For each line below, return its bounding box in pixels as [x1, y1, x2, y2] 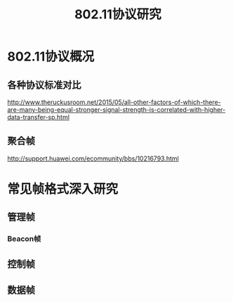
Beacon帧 [7, 234, 41, 244]
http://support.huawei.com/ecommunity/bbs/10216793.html [7, 154, 179, 163]
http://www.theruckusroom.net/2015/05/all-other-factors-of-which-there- [7, 98, 221, 106]
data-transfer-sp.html [7, 113, 70, 121]
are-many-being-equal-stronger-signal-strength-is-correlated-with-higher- [7, 106, 226, 113]
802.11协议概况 [7, 49, 95, 65]
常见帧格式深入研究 [7, 181, 119, 197]
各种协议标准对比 [7, 79, 81, 91]
